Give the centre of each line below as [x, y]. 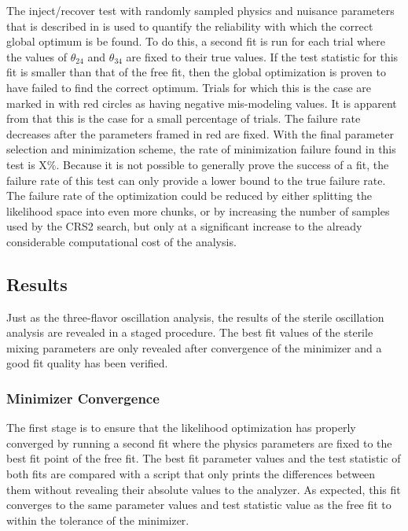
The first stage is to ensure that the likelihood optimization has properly [181, 428]
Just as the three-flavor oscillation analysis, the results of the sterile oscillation [195, 317]
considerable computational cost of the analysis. [121, 241]
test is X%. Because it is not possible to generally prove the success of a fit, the [198, 164]
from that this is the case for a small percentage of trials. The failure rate [184, 118]
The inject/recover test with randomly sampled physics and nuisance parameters [200, 10]
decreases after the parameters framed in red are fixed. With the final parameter [200, 133]
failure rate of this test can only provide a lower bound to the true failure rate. [196, 180]
